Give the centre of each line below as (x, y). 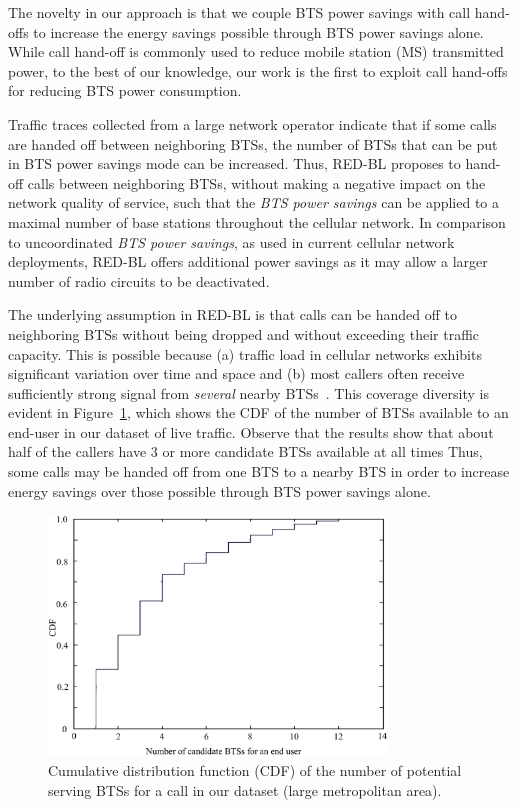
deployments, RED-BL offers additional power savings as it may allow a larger (248, 261)
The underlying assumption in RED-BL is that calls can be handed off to (232, 314)
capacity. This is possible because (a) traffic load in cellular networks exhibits (245, 353)
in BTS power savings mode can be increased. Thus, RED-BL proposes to (234, 163)
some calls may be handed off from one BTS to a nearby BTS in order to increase (259, 471)
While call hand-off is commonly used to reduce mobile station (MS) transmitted (256, 51)
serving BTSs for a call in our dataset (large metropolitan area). (245, 789)
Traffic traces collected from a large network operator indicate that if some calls (252, 123)
